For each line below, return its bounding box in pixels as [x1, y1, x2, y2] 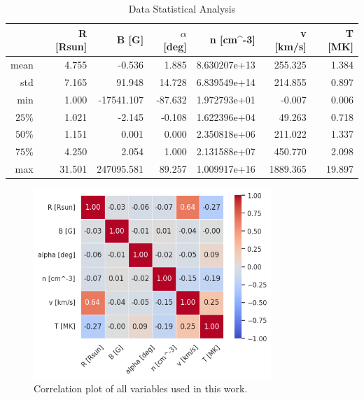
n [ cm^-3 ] [209, 32, 255, 47]
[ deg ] [163, 39, 187, 54]
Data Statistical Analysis [128, 1, 236, 15]
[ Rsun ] [55, 39, 87, 54]
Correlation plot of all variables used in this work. [34, 381, 248, 396]
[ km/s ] [274, 39, 307, 54]
